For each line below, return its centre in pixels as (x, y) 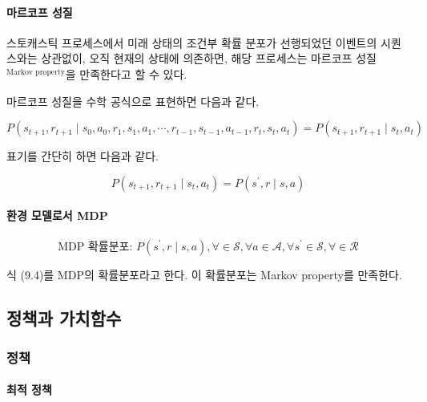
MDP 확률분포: (95, 247)
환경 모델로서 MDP (57, 215)
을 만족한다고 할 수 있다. (126, 73)
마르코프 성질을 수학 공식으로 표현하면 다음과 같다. (133, 101)
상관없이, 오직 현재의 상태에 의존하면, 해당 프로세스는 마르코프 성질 (209, 58)
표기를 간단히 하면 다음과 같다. (83, 156)
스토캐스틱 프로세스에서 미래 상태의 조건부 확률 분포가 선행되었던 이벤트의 (192, 42)
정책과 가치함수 (64, 317)
